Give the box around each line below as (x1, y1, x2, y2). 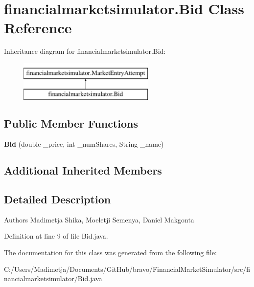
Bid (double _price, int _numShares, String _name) (4, 139, 164, 149)
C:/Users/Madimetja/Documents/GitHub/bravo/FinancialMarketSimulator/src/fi (4, 264, 251, 274)
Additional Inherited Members (4, 163, 162, 178)
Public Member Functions (4, 116, 138, 131)
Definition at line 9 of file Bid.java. (4, 231, 108, 241)
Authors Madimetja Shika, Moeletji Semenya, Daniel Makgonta (4, 214, 194, 224)
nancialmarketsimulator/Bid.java (4, 273, 102, 284)
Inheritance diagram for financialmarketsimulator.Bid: (4, 46, 166, 56)
